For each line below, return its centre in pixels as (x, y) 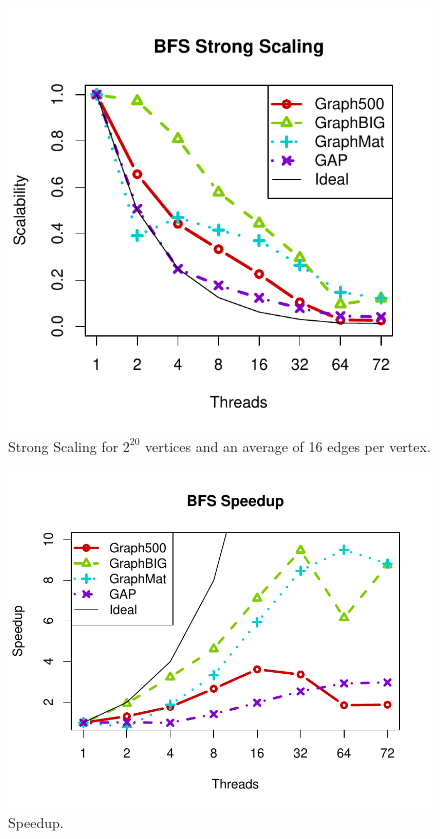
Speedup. (36, 822)
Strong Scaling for (63, 445)
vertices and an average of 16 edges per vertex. (288, 445)
